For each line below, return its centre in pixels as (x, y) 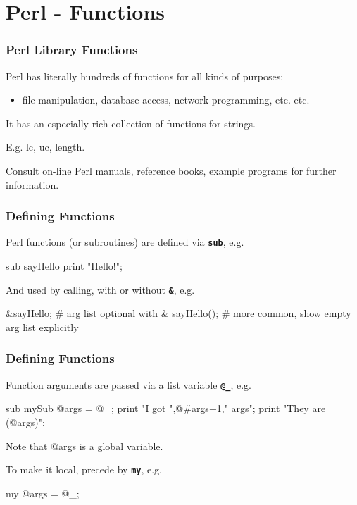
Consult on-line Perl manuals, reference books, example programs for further (171, 170)
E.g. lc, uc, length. (45, 147)
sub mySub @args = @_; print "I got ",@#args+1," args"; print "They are (166, 408)
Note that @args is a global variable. (84, 445)
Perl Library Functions (72, 50)
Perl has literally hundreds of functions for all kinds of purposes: (145, 76)
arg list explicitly (42, 326)
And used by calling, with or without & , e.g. (100, 289)
